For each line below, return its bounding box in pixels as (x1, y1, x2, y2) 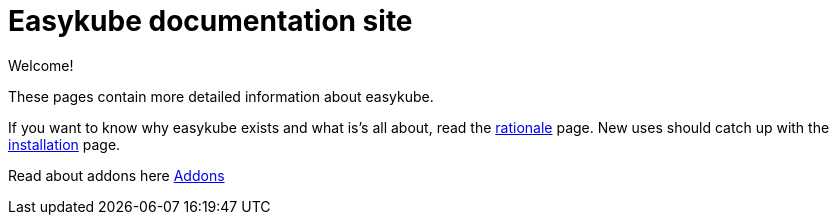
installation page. (8, 135, 121, 153)
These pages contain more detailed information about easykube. (8, 87, 434, 105)
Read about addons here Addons (8, 166, 225, 184)
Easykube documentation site (8, 4, 413, 38)
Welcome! (8, 56, 74, 74)
